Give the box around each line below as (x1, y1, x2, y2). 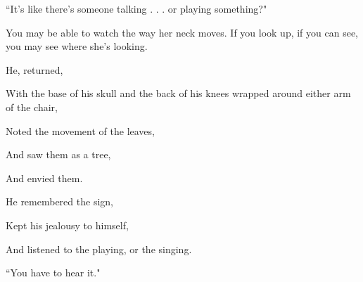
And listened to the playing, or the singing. (6, 241, 192, 256)
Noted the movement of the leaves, (6, 123, 155, 138)
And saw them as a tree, (6, 147, 111, 162)
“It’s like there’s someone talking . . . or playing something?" (6, 1, 267, 15)
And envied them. (6, 170, 83, 185)
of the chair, (6, 99, 58, 114)
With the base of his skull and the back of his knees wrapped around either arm (6, 86, 351, 101)
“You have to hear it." (6, 265, 101, 280)
